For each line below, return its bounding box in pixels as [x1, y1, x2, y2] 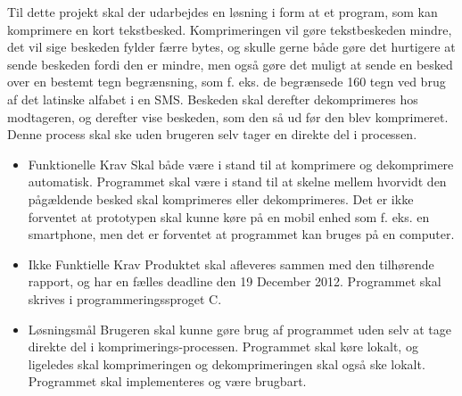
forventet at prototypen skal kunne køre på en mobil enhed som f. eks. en [28, 207, 430, 226]
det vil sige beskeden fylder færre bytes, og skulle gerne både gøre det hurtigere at [7, 37, 456, 56]
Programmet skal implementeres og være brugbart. [28, 372, 307, 391]
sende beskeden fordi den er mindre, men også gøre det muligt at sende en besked [7, 54, 453, 73]
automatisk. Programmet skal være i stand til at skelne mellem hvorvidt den [28, 172, 447, 191]
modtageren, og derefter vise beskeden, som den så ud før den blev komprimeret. [7, 107, 449, 126]
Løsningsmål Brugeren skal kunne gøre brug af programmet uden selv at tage [28, 319, 452, 338]
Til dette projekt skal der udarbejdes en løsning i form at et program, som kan [7, 3, 438, 21]
